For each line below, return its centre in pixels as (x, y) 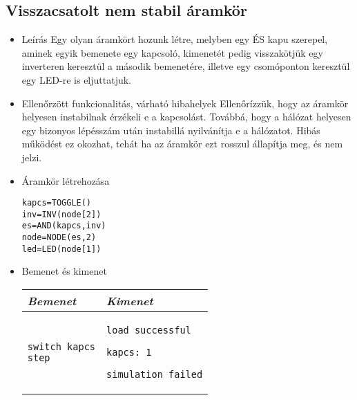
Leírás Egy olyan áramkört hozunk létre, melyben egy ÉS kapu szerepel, (175, 39)
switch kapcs (61, 347)
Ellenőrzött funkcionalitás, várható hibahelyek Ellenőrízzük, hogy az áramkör (185, 103)
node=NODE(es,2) (59, 238)
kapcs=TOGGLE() (57, 203)
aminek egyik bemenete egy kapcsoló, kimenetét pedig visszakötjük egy (172, 52)
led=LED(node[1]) (61, 249)
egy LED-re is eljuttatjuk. (77, 79)
